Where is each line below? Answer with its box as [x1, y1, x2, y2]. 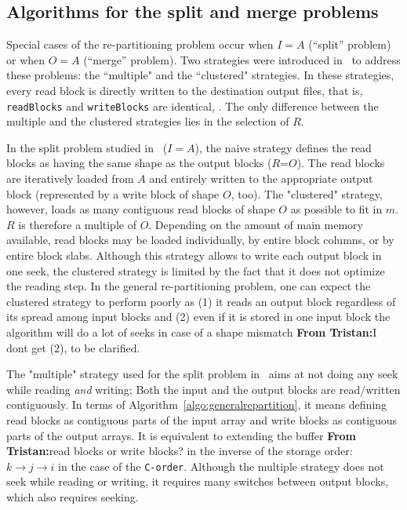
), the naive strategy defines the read [194, 139, 372, 155]
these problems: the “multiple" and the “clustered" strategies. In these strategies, [6, 67, 394, 83]
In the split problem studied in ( [6, 139, 168, 155]
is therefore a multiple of [18, 216, 136, 232]
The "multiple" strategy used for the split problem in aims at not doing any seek [6, 366, 398, 382]
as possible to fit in [290, 201, 383, 217]
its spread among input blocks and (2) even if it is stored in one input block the [6, 308, 391, 325]
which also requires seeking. [6, 488, 139, 505]
